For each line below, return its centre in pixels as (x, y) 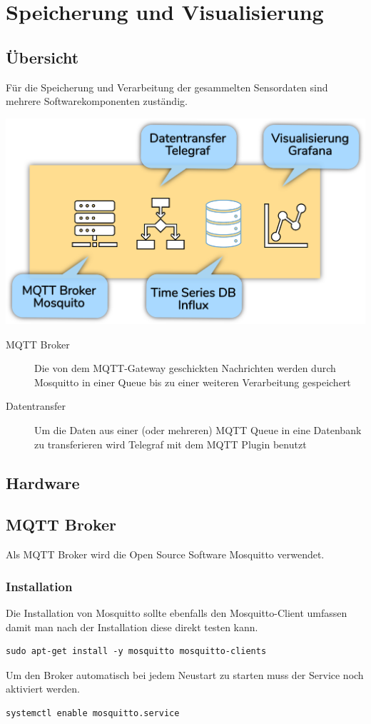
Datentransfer (36, 406)
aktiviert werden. (43, 689)
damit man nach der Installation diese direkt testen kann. (132, 627)
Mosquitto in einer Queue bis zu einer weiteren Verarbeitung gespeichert (193, 382)
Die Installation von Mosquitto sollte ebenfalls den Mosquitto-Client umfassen (177, 612)
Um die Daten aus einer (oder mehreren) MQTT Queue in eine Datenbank (198, 429)
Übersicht (42, 57)
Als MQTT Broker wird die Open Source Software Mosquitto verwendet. (165, 554)
